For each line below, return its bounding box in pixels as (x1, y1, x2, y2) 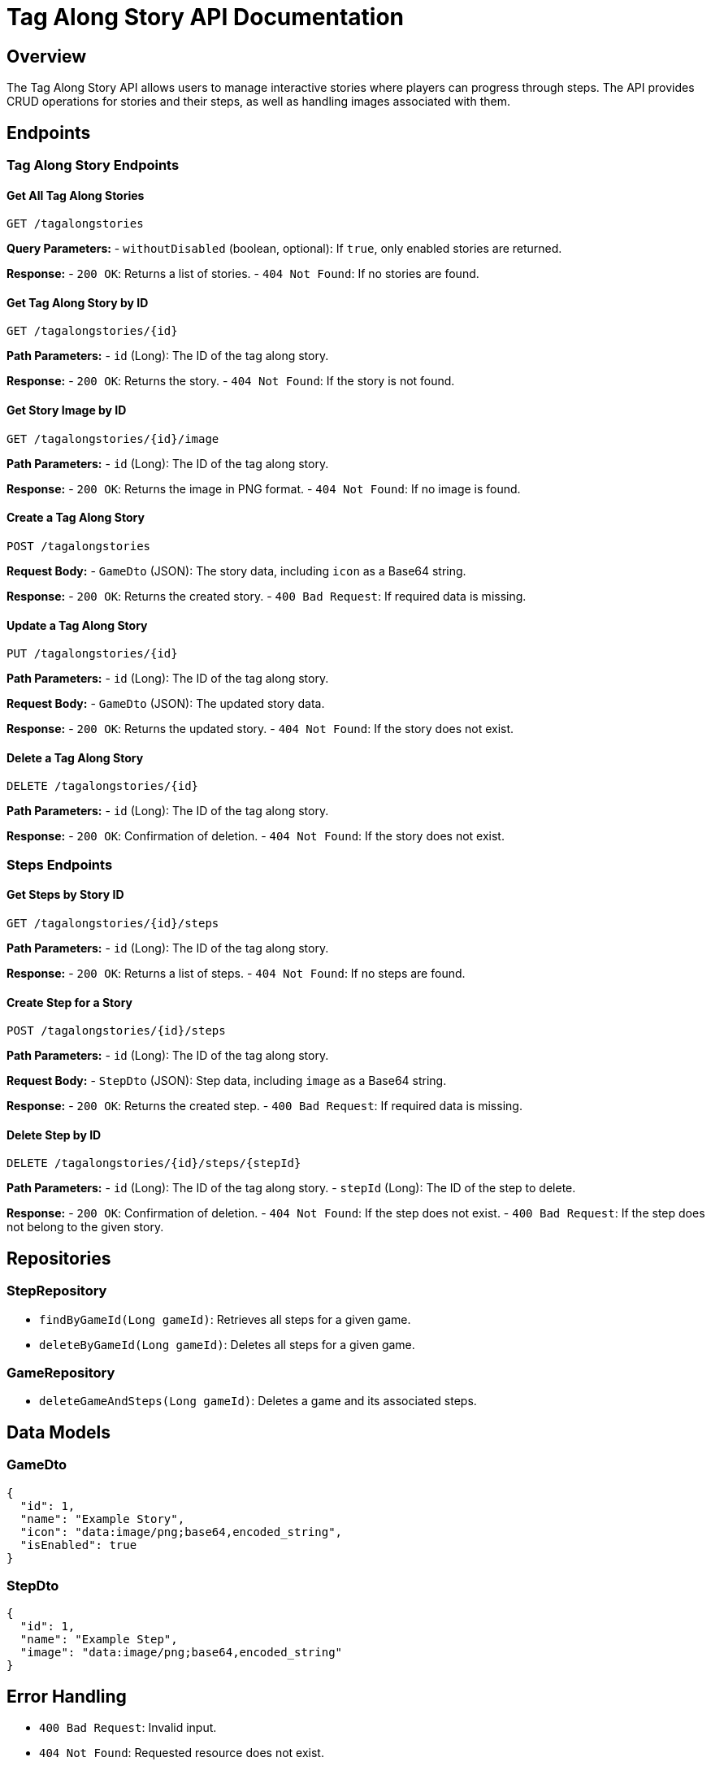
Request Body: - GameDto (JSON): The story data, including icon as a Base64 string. (7, 563, 466, 578)
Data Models (7, 1421, 111, 1443)
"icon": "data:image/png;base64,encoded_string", (20, 1525, 343, 1538)
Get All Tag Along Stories (7, 188, 145, 202)
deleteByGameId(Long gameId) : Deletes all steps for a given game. (39, 1337, 415, 1352)
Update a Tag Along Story (7, 618, 148, 632)
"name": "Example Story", (20, 1512, 185, 1525)
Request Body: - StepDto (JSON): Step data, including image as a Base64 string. (7, 1074, 447, 1088)
